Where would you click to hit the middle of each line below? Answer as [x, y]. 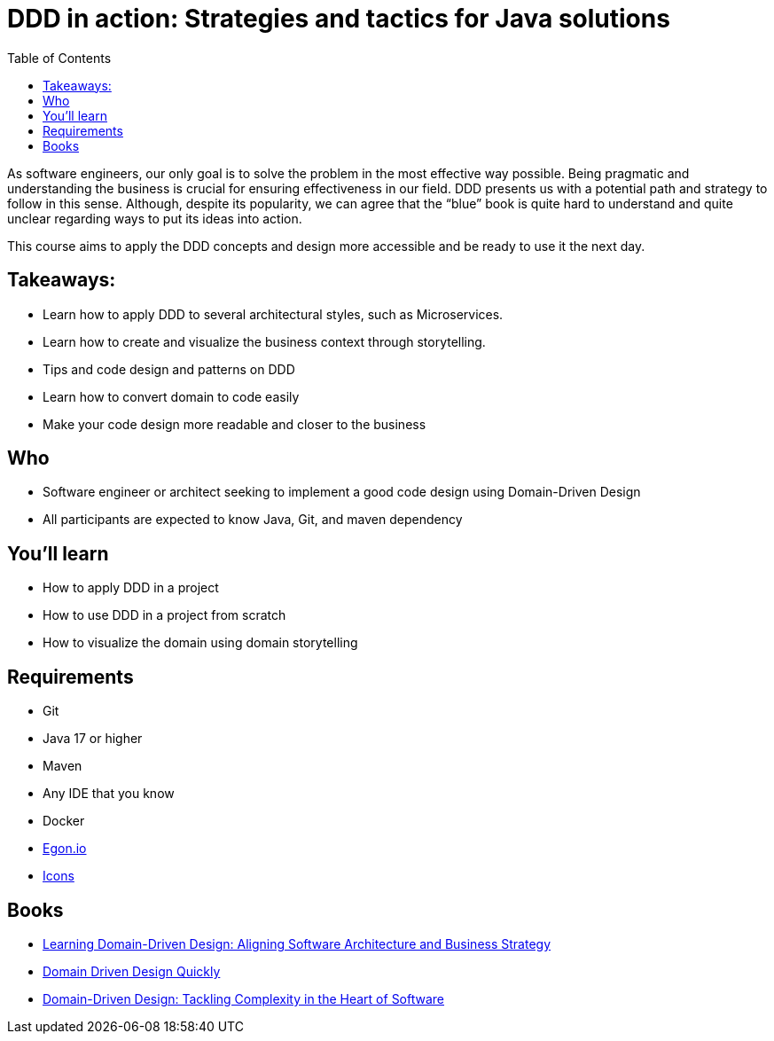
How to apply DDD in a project [131, 588]
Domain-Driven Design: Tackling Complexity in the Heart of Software [244, 998]
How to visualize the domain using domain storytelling [200, 643]
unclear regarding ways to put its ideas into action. [155, 218]
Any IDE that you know [109, 794]
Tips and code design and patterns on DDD [169, 369]
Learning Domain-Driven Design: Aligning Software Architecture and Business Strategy [297, 943]
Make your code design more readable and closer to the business [235, 424]
